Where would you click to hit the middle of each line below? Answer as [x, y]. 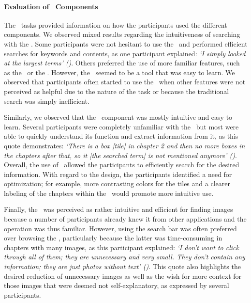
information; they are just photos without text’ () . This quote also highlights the [122, 266]
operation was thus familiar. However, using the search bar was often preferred [120, 228]
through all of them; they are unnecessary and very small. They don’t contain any [125, 257]
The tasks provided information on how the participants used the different [116, 24]
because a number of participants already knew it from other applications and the [125, 219]
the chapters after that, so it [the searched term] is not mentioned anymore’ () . [120, 155]
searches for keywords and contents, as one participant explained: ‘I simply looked [125, 53]
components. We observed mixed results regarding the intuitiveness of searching [122, 34]
